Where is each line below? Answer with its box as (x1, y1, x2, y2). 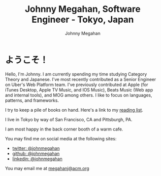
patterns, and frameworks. (5, 97, 59, 103)
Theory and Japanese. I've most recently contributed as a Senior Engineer (5, 76, 156, 82)
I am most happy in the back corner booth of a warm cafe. (5, 126, 123, 132)
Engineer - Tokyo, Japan (32, 14, 134, 25)
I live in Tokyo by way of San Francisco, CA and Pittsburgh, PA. (5, 116, 132, 122)
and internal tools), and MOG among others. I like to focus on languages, (5, 92, 153, 98)
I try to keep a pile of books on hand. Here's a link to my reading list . (5, 107, 144, 113)
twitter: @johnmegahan (12, 145, 60, 151)
